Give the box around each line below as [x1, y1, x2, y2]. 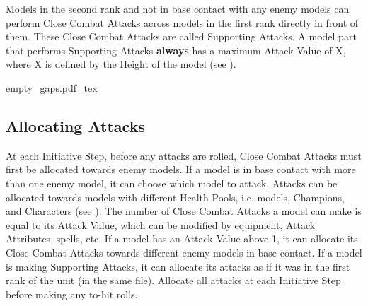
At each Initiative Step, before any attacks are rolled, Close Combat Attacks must [6, 148, 362, 163]
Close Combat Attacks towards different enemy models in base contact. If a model [6, 245, 362, 259]
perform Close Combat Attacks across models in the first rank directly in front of [6, 15, 359, 30]
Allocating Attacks [6, 114, 145, 136]
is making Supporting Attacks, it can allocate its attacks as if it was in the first [6, 259, 350, 273]
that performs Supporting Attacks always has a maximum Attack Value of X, [6, 42, 346, 57]
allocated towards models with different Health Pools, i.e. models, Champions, [6, 189, 345, 204]
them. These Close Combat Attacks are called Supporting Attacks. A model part [6, 29, 357, 44]
